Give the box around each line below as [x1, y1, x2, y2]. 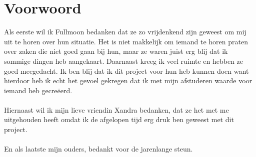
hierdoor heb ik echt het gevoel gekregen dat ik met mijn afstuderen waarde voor [4, 75, 252, 86]
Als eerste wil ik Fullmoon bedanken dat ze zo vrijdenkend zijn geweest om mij [4, 26, 246, 37]
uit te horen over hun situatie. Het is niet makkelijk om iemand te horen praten [4, 36, 248, 46]
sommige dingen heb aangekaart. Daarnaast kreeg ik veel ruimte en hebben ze [4, 55, 243, 66]
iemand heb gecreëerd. [4, 85, 72, 95]
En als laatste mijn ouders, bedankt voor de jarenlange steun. [4, 144, 193, 154]
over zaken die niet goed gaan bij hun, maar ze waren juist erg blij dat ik [4, 46, 228, 56]
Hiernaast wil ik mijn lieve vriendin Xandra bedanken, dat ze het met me [4, 104, 229, 115]
